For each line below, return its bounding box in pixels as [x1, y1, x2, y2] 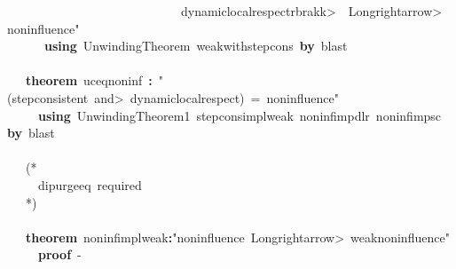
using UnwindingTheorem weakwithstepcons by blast [44, 36, 348, 55]
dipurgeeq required [38, 175, 142, 194]
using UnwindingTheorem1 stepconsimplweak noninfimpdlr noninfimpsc [38, 106, 442, 124]
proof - [38, 245, 82, 264]
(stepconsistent [7, 88, 89, 107]
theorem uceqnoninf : [26, 71, 153, 90]
